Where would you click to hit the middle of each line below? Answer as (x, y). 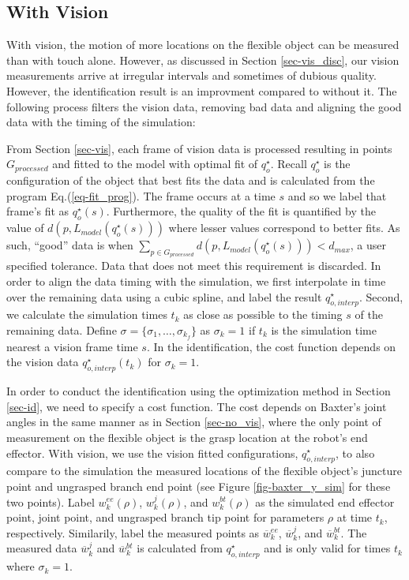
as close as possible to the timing (263, 314)
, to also (355, 453)
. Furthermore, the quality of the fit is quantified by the (241, 211)
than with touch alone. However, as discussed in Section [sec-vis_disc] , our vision (203, 60)
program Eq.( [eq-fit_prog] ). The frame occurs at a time (141, 195)
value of (25, 228)
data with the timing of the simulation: (101, 122)
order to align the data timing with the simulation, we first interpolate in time (196, 281)
